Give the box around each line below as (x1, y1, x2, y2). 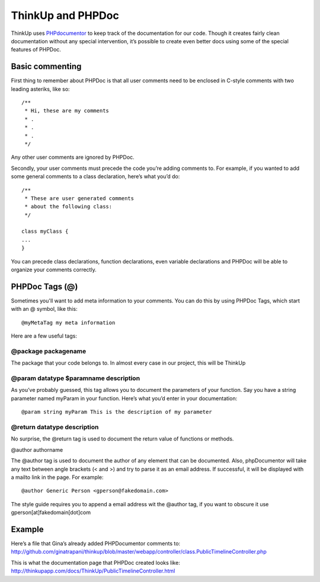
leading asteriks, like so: (11, 85, 71, 92)
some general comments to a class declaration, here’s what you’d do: (11, 173, 180, 180)
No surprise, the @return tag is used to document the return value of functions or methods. (11, 435, 234, 442)
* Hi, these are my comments (24, 107, 110, 114)
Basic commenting (11, 62, 82, 72)
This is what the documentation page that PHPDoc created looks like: (11, 559, 180, 566)
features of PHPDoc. (11, 46, 62, 53)
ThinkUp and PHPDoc (11, 9, 120, 22)
